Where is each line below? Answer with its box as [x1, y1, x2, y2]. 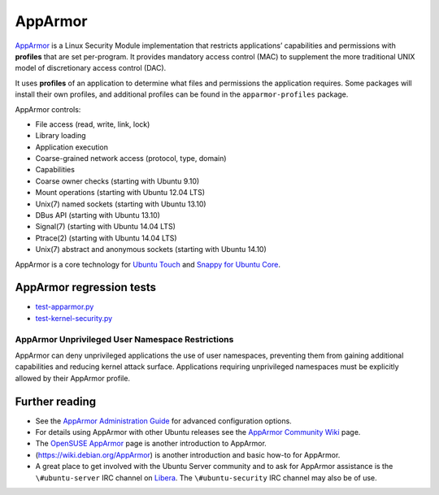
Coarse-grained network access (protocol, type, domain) [35, 154, 227, 163]
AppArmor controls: [15, 104, 81, 114]
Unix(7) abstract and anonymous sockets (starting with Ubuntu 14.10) [35, 245, 267, 254]
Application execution [35, 142, 109, 152]
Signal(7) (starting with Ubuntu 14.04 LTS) [35, 222, 176, 232]
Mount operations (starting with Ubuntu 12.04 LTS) [35, 188, 205, 198]
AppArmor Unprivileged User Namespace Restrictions [15, 333, 234, 345]
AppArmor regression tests [15, 280, 156, 294]
